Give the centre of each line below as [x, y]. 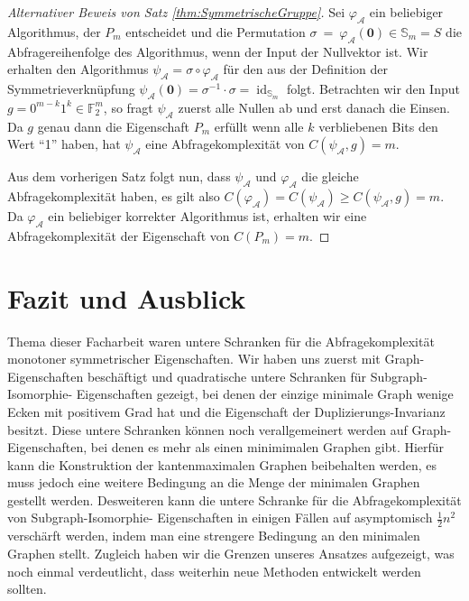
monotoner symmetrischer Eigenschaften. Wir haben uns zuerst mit [194, 359]
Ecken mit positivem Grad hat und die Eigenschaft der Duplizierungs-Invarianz [226, 411]
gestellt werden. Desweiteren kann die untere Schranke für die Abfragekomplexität [234, 499]
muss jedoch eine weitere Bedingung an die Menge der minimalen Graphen [214, 482]
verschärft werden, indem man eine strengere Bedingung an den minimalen [214, 536]
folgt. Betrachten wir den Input [373, 88]
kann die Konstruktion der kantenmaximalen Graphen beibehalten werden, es [222, 464]
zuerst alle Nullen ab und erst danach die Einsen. [314, 107]
